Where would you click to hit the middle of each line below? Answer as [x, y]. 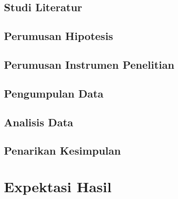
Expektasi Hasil [58, 186]
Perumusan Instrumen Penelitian [89, 64]
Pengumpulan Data [54, 93]
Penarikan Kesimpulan [62, 150]
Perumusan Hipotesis [59, 36]
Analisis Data [39, 122]
